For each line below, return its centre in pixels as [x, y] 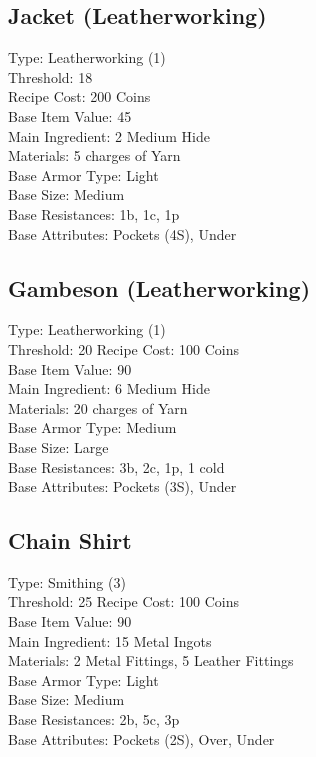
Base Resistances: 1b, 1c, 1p [94, 213]
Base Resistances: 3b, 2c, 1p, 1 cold [116, 466]
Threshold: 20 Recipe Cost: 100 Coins [124, 348]
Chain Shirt [70, 540]
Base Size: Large [58, 446]
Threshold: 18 [50, 76]
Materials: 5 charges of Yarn [94, 155]
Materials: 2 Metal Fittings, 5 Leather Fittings [151, 660]
